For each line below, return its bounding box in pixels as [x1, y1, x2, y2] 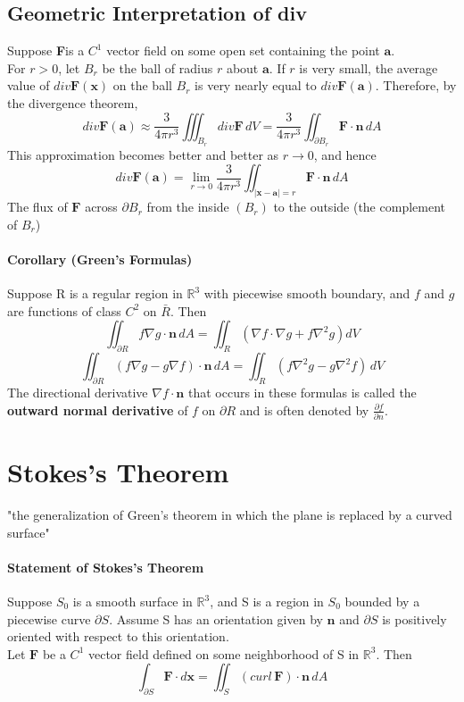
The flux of [7, 197, 68, 216]
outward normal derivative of [7, 400, 188, 419]
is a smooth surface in [72, 592, 193, 611]
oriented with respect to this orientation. [7, 627, 229, 646]
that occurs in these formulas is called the [187, 383, 417, 401]
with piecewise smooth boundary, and [203, 284, 410, 303]
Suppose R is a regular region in [7, 284, 183, 303]
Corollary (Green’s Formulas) [7, 250, 193, 269]
